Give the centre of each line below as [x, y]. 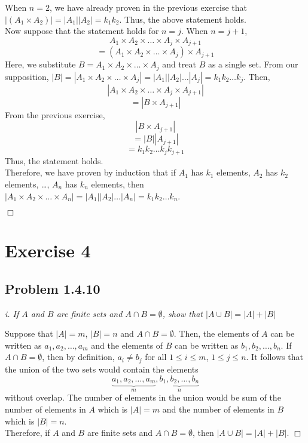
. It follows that [275, 357]
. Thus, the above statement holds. [183, 19]
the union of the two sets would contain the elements [102, 369]
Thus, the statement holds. [54, 160]
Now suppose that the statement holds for [82, 31]
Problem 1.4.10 [53, 288]
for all [156, 357]
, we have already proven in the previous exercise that [148, 7]
